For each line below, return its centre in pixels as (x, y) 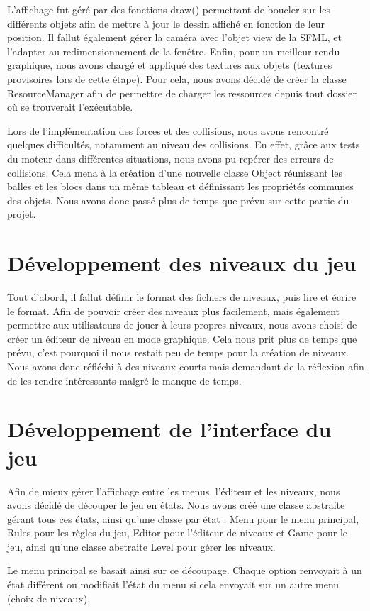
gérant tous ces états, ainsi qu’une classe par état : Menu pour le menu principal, (183, 518)
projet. (22, 214)
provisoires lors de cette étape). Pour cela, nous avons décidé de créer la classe (177, 78)
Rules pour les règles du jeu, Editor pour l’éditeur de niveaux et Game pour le (178, 533)
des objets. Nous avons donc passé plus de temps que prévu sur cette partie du (178, 200)
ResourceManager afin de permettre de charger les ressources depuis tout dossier (182, 93)
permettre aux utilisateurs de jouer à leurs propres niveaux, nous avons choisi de (182, 325)
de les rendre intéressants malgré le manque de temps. (124, 380)
